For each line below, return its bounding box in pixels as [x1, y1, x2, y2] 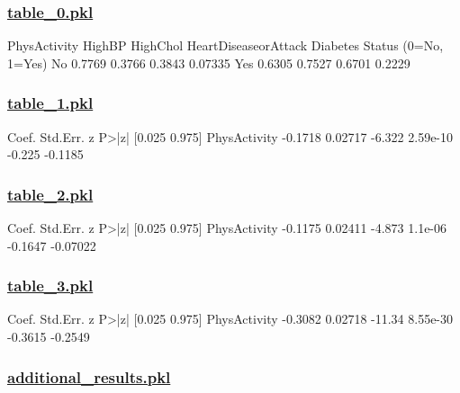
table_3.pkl [7, 274, 94, 297]
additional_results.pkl [7, 365, 171, 388]
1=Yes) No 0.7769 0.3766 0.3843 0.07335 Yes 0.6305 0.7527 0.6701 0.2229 [7, 53, 410, 72]
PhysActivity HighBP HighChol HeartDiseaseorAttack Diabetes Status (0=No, [7, 36, 444, 55]
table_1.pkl [7, 92, 94, 114]
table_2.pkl [7, 183, 94, 205]
